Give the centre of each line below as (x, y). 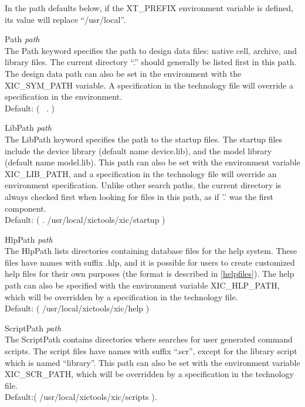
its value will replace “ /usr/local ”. (65, 19)
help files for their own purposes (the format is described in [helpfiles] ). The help (150, 274)
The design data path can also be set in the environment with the (123, 73)
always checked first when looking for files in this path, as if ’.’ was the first (139, 196)
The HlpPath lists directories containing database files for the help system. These (151, 251)
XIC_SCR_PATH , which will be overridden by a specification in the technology (149, 374)
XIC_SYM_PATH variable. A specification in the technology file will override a (149, 85)
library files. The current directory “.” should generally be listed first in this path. (151, 62)
